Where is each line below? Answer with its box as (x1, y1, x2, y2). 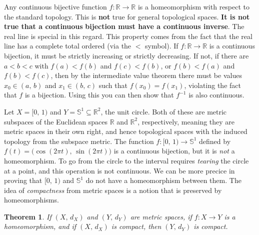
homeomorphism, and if (4, 221, 76, 231)
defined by (199, 135, 231, 146)
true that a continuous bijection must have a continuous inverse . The (4, 21, 244, 31)
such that (98, 79, 127, 90)
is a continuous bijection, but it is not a (113, 145, 235, 156)
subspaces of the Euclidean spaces (4, 116, 108, 126)
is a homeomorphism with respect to (137, 1, 250, 11)
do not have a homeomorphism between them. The (85, 175, 241, 185)
